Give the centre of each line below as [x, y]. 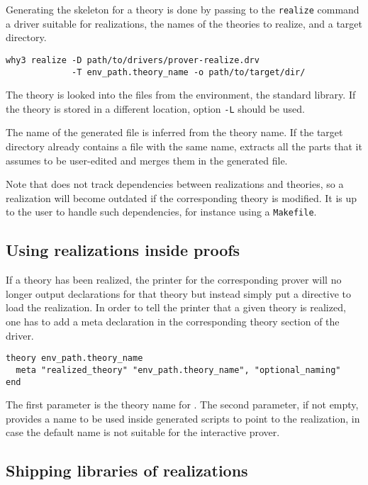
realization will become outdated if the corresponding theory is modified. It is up [182, 197]
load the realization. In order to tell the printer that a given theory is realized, [176, 307]
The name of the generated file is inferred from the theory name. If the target [174, 132]
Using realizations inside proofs [123, 250]
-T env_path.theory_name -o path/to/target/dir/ [189, 72]
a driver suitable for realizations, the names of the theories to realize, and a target [184, 23]
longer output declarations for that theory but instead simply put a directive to [178, 293]
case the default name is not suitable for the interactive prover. [143, 432]
